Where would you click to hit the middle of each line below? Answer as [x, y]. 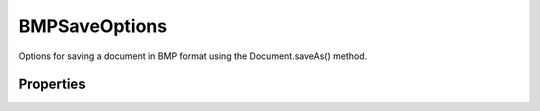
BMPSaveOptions [93, 26]
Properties [52, 84]
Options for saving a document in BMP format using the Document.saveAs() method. [193, 56]
